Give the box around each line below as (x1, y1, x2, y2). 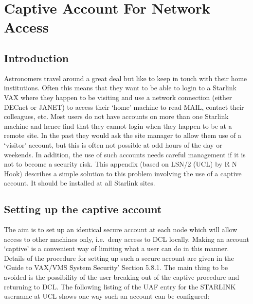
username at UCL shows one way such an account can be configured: (4, 291, 210, 301)
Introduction (4, 50, 69, 65)
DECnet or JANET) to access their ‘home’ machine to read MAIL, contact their (4, 101, 244, 112)
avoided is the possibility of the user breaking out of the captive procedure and (4, 272, 239, 282)
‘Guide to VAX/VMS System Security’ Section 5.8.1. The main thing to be (4, 262, 228, 272)
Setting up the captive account (4, 202, 162, 217)
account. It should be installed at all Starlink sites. (4, 178, 155, 188)
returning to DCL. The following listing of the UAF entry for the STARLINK (4, 281, 236, 291)
